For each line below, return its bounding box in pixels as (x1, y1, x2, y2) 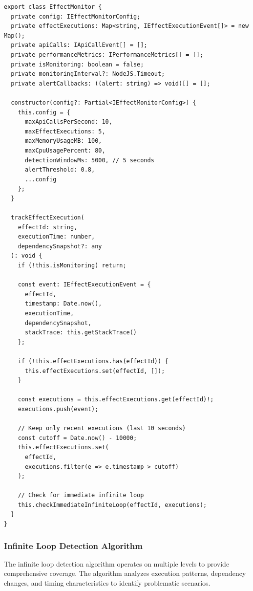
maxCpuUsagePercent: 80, (24, 147, 105, 154)
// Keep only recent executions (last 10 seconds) (18, 425, 186, 432)
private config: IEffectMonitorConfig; (11, 13, 141, 20)
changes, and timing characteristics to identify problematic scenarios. (4, 578, 211, 588)
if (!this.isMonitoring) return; (18, 262, 126, 269)
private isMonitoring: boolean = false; (11, 61, 144, 68)
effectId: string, (18, 223, 78, 231)
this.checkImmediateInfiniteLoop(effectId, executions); (18, 501, 207, 508)
